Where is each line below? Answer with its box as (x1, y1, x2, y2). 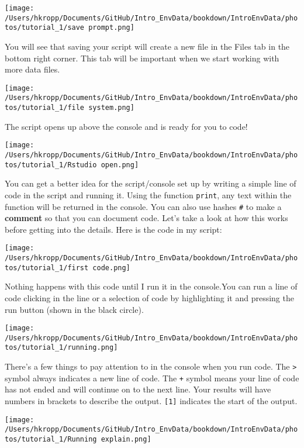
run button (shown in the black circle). (5, 303, 144, 315)
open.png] (101, 160, 139, 169)
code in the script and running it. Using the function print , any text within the (5, 188, 292, 201)
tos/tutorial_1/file (5, 104, 85, 112)
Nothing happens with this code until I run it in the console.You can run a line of (5, 280, 298, 292)
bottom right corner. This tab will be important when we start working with (5, 51, 279, 64)
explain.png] (101, 435, 151, 443)
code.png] (92, 263, 130, 272)
